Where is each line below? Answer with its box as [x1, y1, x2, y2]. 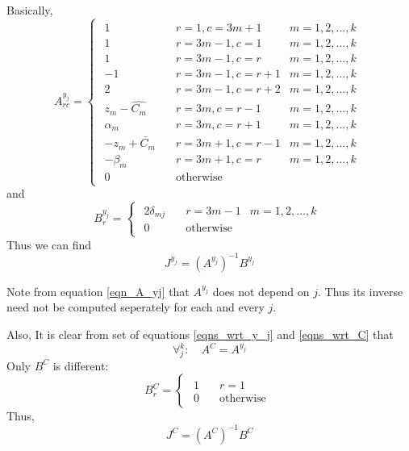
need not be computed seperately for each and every [6, 299, 265, 315]
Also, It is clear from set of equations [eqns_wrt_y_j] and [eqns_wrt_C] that [6, 325, 394, 342]
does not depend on [212, 282, 310, 299]
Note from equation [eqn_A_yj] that [6, 282, 190, 299]
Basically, [6, 2, 53, 18]
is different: [52, 357, 109, 374]
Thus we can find [6, 236, 92, 253]
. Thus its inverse [317, 282, 403, 299]
